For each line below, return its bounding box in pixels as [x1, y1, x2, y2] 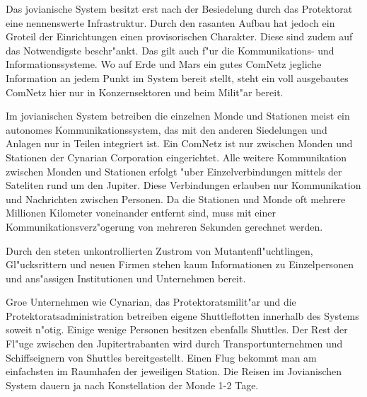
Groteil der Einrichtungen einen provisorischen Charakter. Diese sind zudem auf [6, 29, 353, 44]
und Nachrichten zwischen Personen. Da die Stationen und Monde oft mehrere [6, 191, 346, 206]
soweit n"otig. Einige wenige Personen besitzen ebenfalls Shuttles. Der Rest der [6, 322, 348, 337]
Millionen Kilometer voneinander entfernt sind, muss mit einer [6, 205, 276, 220]
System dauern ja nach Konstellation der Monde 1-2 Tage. [6, 377, 259, 392]
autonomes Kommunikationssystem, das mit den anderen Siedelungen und [6, 122, 327, 137]
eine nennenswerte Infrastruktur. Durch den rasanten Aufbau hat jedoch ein [6, 15, 335, 30]
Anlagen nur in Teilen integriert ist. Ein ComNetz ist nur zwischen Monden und [6, 136, 353, 151]
